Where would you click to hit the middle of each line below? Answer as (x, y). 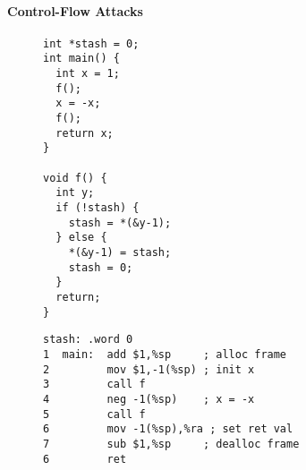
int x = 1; (88, 74)
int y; (75, 193)
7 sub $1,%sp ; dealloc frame (171, 444)
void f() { (75, 178)
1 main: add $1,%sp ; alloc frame (165, 354)
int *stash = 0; (91, 43)
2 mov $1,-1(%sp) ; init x (149, 369)
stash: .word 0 (88, 340)
